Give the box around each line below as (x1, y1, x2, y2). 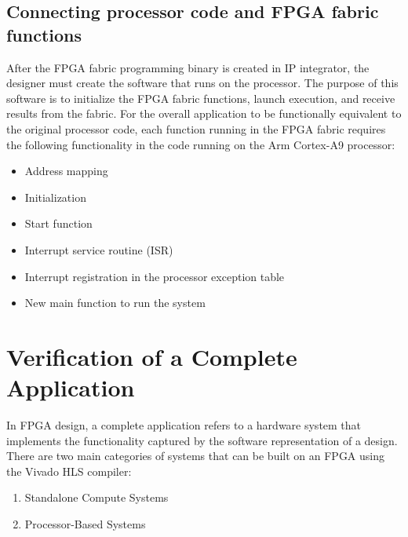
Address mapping (24, 163, 108, 179)
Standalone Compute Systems (24, 489, 169, 506)
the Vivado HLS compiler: (6, 462, 132, 479)
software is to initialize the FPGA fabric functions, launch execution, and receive (6, 89, 395, 106)
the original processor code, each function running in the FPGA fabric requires (6, 120, 386, 137)
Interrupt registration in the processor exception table (24, 268, 285, 284)
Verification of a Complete (6, 340, 297, 372)
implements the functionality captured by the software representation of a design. (6, 432, 398, 448)
